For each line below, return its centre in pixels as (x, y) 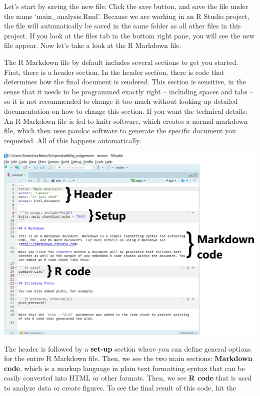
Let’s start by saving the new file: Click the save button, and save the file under (126, 6)
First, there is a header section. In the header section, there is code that (114, 72)
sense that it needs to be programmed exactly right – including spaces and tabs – (129, 91)
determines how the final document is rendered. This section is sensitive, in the (125, 82)
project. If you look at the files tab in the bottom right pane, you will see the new (129, 35)
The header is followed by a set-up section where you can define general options (127, 348)
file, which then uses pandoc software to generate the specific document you (120, 131)
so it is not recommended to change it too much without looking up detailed (121, 101)
